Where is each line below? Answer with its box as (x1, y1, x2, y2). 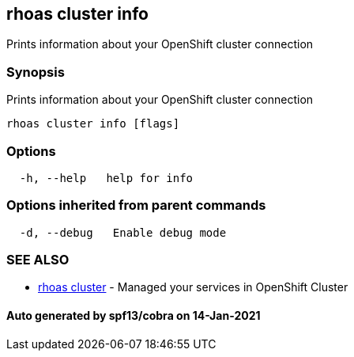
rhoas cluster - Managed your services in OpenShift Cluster (38, 280, 348, 294)
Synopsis (6, 63, 65, 80)
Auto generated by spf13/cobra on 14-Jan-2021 (6, 309, 261, 323)
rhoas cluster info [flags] (6, 117, 180, 131)
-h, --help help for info (19, 171, 194, 184)
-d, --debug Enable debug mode (19, 226, 227, 239)
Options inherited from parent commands (6, 197, 266, 214)
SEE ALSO (6, 252, 70, 268)
